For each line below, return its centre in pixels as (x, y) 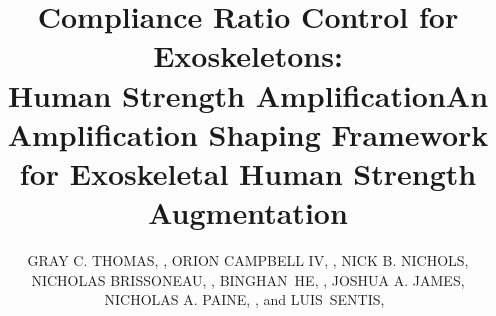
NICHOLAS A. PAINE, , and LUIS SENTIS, (244, 299)
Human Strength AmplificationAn (248, 94)
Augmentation (248, 212)
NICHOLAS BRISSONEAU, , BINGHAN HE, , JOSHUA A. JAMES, (248, 279)
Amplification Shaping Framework (248, 133)
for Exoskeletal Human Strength (248, 172)
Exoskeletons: (248, 55)
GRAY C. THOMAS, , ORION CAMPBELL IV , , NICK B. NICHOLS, (248, 260)
